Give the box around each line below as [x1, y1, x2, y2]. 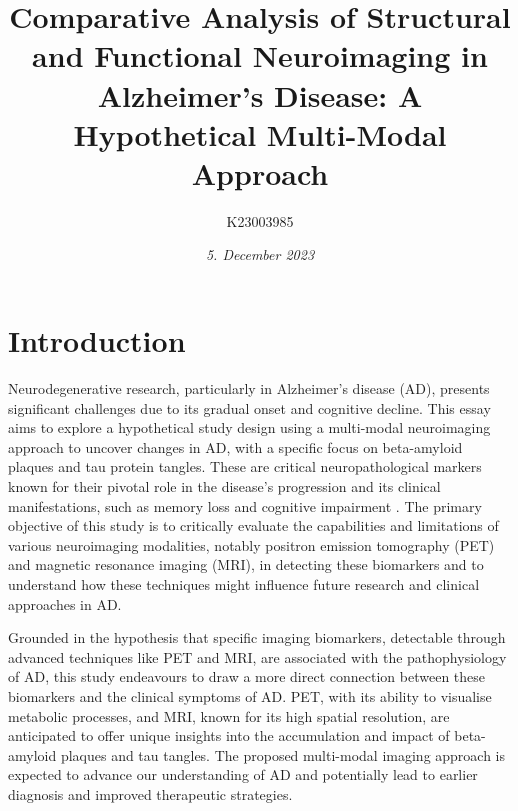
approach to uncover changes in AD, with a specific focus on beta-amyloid [8, 436, 463, 457]
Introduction [8, 320, 186, 361]
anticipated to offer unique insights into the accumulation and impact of [8, 725, 450, 746]
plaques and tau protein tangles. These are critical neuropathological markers [8, 456, 482, 477]
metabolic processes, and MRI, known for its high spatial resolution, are [8, 705, 450, 726]
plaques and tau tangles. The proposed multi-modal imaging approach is [60, 744, 506, 765]
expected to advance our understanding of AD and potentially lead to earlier [8, 764, 478, 785]
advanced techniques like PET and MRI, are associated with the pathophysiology [8, 646, 507, 667]
